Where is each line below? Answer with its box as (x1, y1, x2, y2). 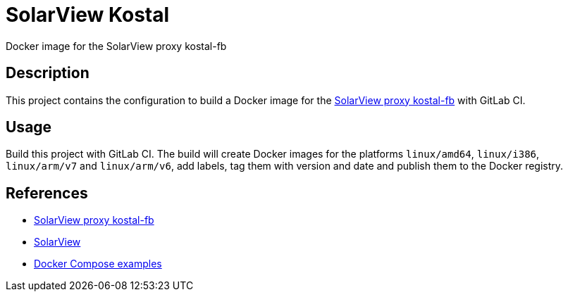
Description (6, 64, 89, 82)
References (6, 184, 88, 202)
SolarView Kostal (6, 3, 170, 27)
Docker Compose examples (34, 258, 162, 270)
